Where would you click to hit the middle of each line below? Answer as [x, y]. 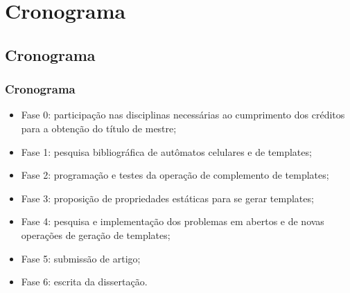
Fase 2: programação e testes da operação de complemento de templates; [175, 175]
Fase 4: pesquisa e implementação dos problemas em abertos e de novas [173, 221]
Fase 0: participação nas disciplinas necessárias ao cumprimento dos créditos [183, 115]
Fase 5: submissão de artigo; [81, 258]
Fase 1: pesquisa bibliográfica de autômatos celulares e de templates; [166, 151]
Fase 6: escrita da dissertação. [84, 282]
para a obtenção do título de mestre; [99, 128]
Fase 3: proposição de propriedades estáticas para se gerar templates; [167, 198]
